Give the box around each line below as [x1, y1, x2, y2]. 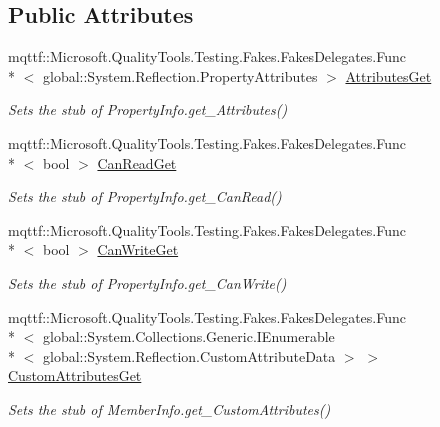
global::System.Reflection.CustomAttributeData [42, 345, 336, 366]
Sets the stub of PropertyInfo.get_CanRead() [8, 186, 282, 207]
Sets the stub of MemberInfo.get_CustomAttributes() [8, 398, 331, 419]
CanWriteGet [97, 239, 179, 260]
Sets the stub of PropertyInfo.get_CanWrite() [8, 272, 287, 293]
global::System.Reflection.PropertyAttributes [42, 65, 318, 86]
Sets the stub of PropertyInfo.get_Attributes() [8, 99, 288, 120]
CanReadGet [97, 152, 177, 173]
